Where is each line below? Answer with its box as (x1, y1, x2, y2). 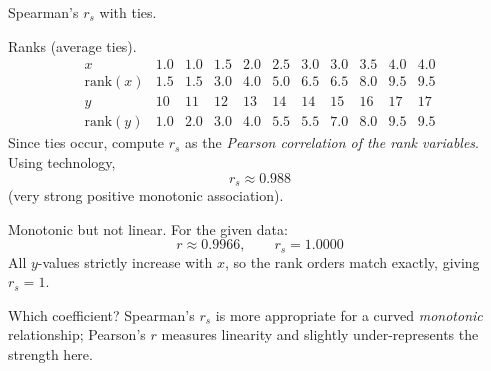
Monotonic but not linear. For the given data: (8, 218, 288, 239)
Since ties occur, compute (8, 132, 165, 153)
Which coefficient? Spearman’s (8, 304, 195, 325)
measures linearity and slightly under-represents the (161, 324, 479, 345)
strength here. (8, 343, 93, 364)
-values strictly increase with (37, 251, 213, 272)
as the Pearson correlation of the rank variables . (185, 132, 480, 153)
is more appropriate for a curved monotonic (215, 304, 483, 325)
